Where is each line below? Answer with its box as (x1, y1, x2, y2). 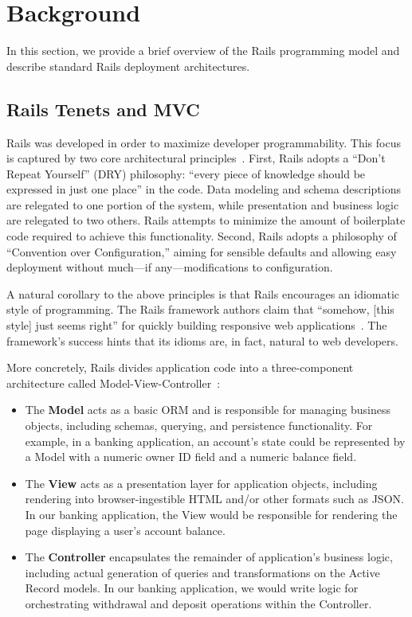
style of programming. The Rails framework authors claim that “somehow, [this (6, 301, 394, 318)
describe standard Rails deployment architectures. (6, 57, 250, 74)
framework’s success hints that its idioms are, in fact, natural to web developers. (6, 332, 398, 349)
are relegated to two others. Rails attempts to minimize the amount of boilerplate (6, 212, 406, 228)
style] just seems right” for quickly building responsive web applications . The (6, 317, 387, 334)
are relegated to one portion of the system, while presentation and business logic (6, 196, 399, 213)
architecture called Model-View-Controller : (6, 374, 221, 391)
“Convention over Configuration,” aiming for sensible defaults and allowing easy (6, 243, 397, 260)
